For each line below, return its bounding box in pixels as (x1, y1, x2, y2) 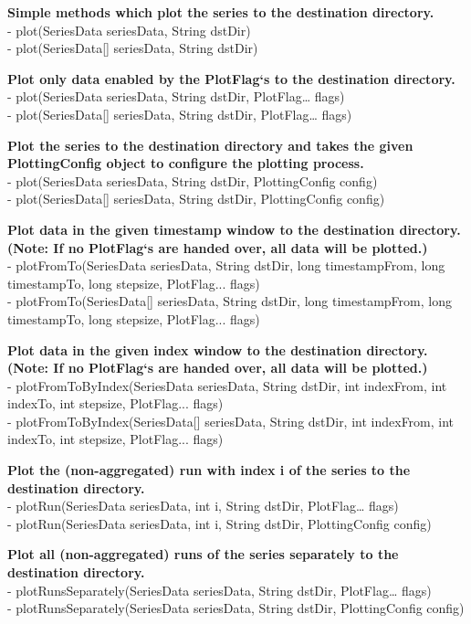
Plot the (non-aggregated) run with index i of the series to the (7, 460, 411, 480)
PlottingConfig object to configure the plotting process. (7, 153, 364, 173)
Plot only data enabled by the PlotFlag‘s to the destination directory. (7, 69, 455, 88)
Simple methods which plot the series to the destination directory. (7, 3, 434, 21)
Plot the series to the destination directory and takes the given (7, 135, 413, 154)
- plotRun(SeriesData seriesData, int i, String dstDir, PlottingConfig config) (7, 513, 432, 533)
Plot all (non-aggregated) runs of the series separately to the (7, 545, 399, 564)
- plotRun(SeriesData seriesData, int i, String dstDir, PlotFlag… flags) (7, 496, 399, 515)
